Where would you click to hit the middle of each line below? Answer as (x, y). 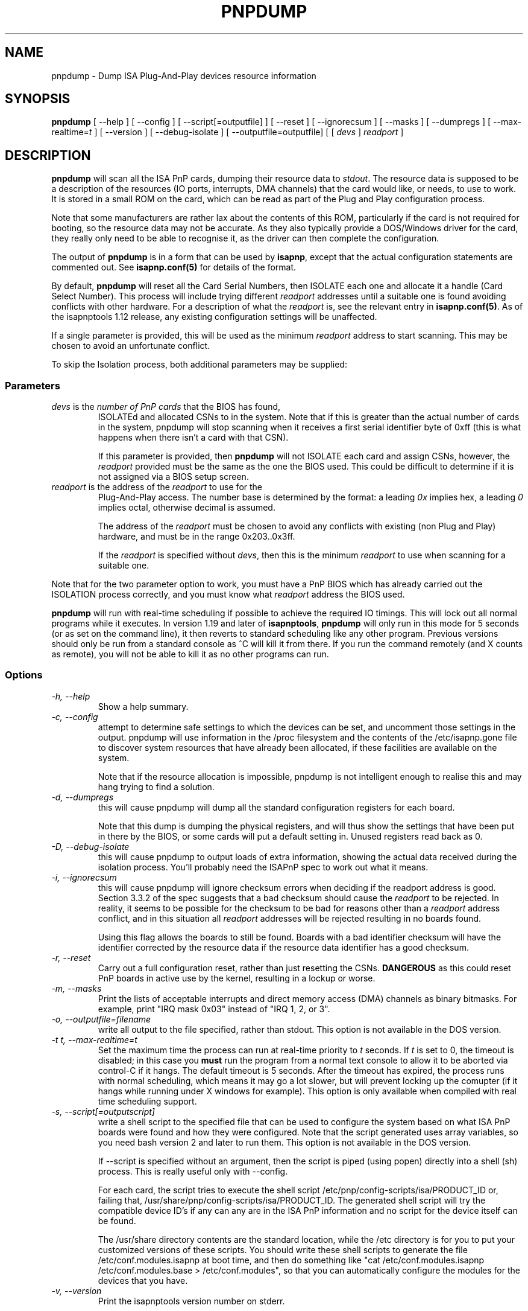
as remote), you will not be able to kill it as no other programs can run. (190, 654)
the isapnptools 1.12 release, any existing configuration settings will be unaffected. (214, 317)
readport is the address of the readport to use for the (157, 487)
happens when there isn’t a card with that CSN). (193, 438)
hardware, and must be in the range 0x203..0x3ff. (196, 537)
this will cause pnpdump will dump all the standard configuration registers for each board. (276, 807)
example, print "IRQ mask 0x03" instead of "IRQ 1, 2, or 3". (214, 1009)
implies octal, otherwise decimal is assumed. (187, 508)
